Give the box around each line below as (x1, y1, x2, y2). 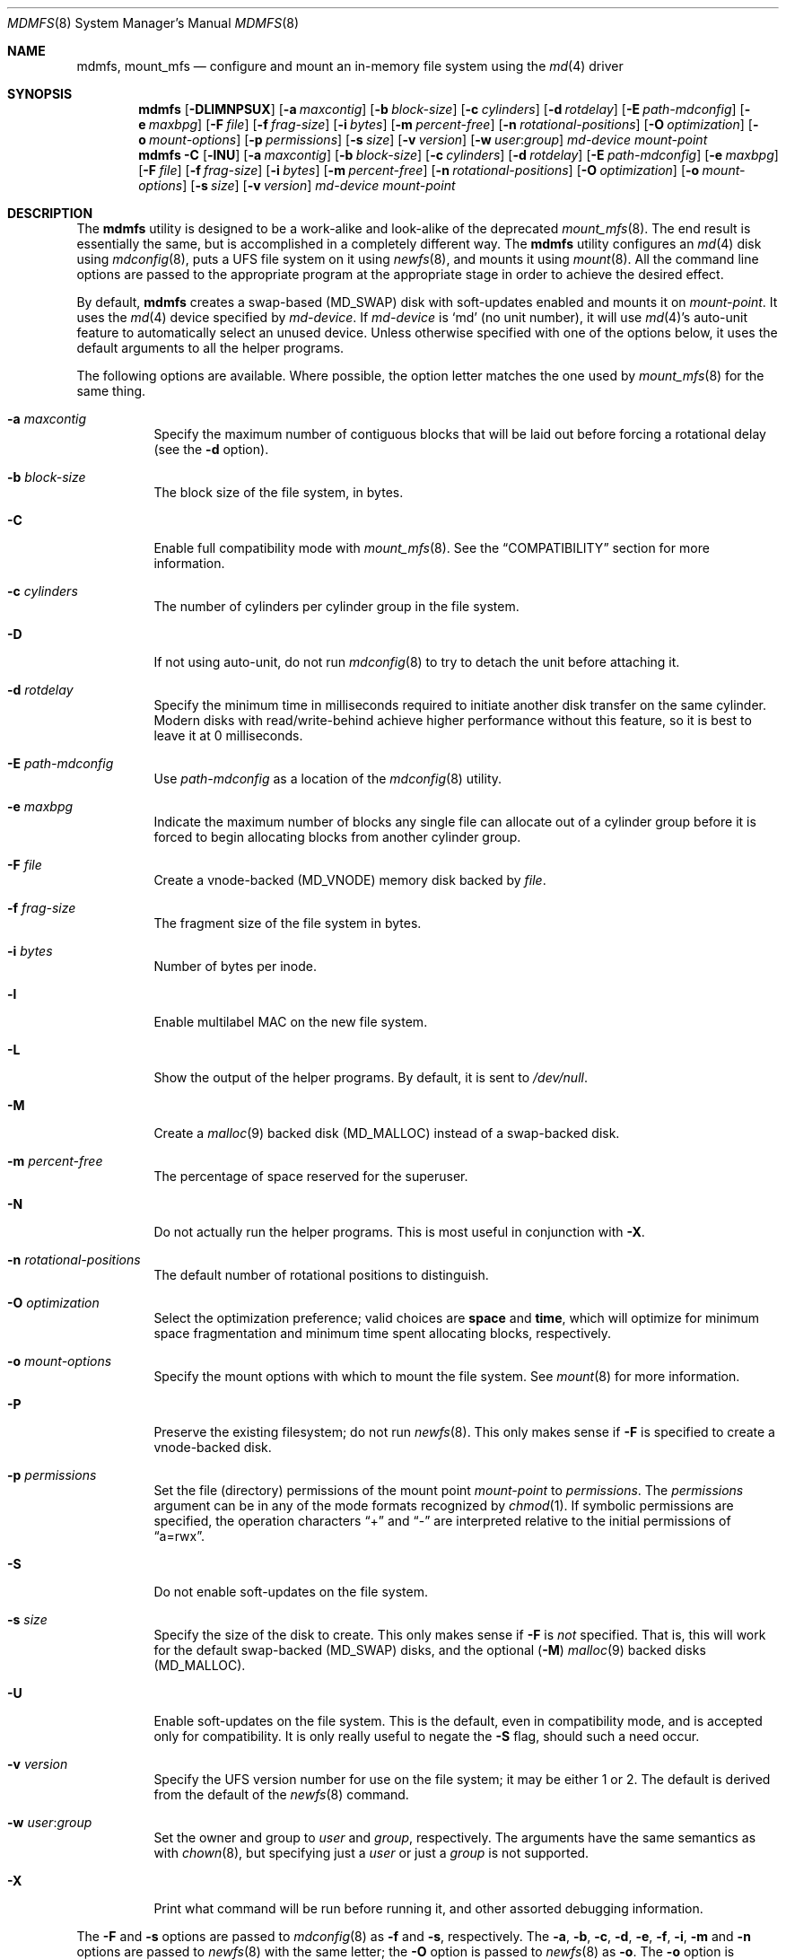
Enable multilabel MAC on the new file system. (153, 1014, 428, 1029)
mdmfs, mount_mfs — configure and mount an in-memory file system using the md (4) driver (76, 58, 624, 74)
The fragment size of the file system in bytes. (153, 915, 422, 931)
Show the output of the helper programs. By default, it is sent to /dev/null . (153, 1070, 588, 1085)
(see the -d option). (153, 442, 269, 457)
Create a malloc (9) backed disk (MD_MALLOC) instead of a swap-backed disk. (153, 1125, 620, 1141)
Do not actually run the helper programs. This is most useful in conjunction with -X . (153, 1224, 645, 1239)
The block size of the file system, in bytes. (153, 485, 404, 500)
